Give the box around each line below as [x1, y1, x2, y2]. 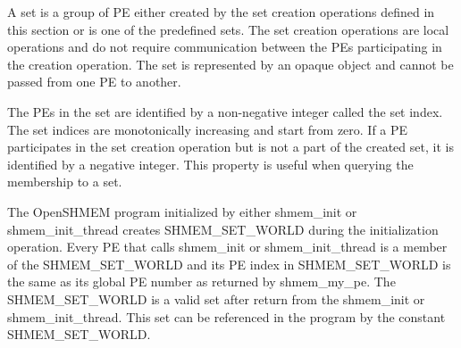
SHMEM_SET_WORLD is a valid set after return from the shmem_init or [7, 289, 425, 308]
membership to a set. [7, 172, 122, 191]
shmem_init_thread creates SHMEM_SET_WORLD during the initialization [7, 220, 439, 238]
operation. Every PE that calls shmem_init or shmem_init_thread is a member [7, 237, 448, 256]
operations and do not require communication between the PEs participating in [7, 37, 442, 56]
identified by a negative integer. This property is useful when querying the [7, 154, 414, 173]
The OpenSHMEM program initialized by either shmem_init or [7, 202, 357, 220]
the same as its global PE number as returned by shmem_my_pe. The [7, 272, 396, 291]
